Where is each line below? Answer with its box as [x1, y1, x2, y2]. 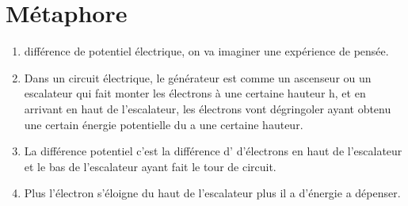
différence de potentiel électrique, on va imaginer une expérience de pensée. [24, 43, 389, 59]
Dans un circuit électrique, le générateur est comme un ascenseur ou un [24, 69, 372, 86]
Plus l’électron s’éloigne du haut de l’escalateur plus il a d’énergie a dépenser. [24, 185, 401, 201]
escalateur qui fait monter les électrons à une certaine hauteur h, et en [24, 85, 366, 101]
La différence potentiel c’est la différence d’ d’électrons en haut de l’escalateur [24, 143, 402, 159]
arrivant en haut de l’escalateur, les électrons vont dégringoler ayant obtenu [24, 100, 391, 116]
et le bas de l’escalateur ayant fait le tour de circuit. [24, 158, 276, 174]
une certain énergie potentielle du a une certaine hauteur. [24, 116, 303, 132]
